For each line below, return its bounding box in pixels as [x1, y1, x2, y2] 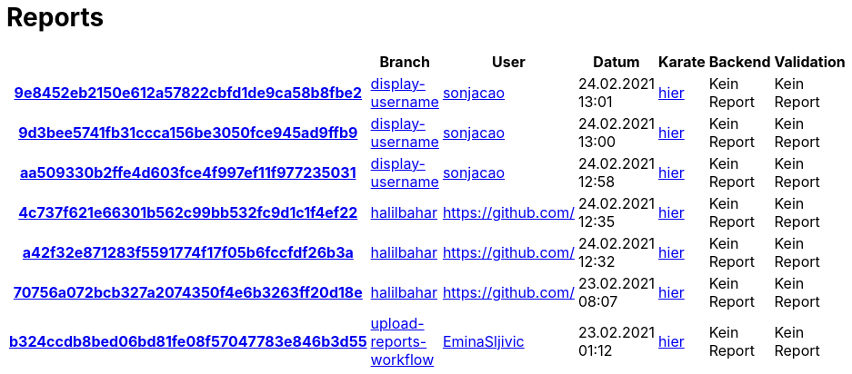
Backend [708, 52, 771, 71]
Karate [658, 52, 706, 71]
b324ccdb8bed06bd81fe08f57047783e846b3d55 [9, 331, 367, 350]
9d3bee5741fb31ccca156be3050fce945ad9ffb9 [18, 123, 358, 142]
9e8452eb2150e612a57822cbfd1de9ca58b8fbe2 [14, 83, 363, 102]
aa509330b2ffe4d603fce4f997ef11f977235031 [20, 162, 356, 182]
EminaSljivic [442, 331, 525, 350]
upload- [370, 313, 425, 332]
